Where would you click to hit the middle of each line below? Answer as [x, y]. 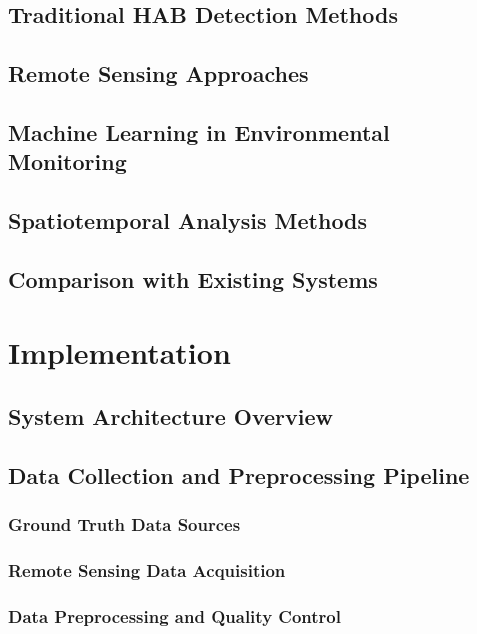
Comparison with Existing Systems [193, 278]
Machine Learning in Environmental [199, 131]
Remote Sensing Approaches [158, 73]
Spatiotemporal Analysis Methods [188, 220]
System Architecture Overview [170, 416]
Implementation [119, 352]
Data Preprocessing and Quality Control [174, 615]
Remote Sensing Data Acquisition [147, 570]
